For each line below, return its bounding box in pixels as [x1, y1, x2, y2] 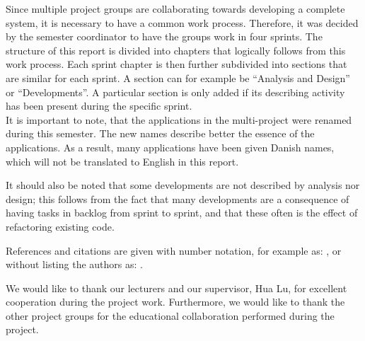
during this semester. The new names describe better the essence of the [6, 126, 315, 141]
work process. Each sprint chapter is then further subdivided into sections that [6, 57, 347, 71]
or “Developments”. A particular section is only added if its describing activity [6, 84, 345, 99]
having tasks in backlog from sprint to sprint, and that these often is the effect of [6, 205, 358, 220]
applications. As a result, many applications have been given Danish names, [6, 139, 335, 154]
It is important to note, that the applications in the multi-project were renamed [6, 112, 352, 127]
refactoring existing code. [6, 219, 115, 233]
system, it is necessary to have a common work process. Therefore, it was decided [6, 15, 359, 30]
